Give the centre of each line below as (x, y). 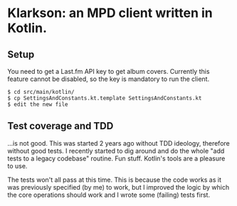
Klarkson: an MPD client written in (110, 13)
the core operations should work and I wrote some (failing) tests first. (109, 195)
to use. (17, 166)
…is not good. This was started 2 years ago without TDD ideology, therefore (118, 143)
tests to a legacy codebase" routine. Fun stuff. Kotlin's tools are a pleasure (116, 158)
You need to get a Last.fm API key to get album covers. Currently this (109, 71)
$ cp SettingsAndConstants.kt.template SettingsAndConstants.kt (105, 98)
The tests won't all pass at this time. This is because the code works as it (115, 180)
